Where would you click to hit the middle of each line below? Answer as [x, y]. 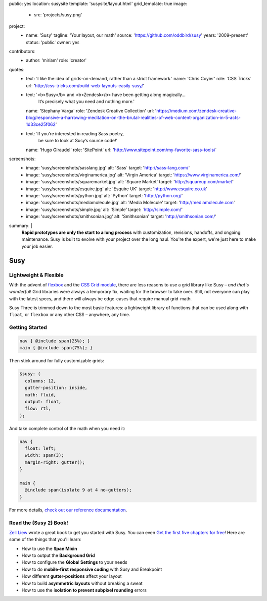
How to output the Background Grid [58, 555]
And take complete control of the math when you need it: [67, 428]
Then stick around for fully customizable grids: [57, 361]
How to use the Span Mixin [49, 548]
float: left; [41, 449]
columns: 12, [41, 381]
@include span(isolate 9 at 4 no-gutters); [78, 490]
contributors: [22, 51]
